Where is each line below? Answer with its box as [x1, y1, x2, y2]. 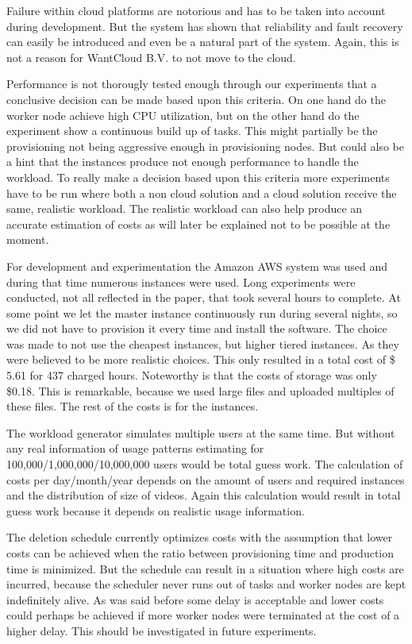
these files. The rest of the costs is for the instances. [6, 398, 259, 415]
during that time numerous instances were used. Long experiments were [6, 273, 356, 290]
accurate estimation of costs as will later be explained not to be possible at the [6, 215, 391, 232]
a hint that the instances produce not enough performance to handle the [6, 153, 359, 170]
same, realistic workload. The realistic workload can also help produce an [6, 200, 363, 217]
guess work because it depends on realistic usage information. [6, 502, 305, 519]
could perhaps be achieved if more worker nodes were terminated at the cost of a [6, 607, 400, 623]
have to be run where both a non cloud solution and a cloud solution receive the [6, 184, 397, 201]
